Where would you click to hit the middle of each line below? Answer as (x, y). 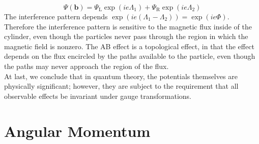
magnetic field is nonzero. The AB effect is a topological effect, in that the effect (129, 46)
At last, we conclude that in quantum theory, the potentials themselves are (121, 76)
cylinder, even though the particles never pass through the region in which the (126, 36)
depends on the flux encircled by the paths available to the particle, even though (130, 56)
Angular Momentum (77, 131)
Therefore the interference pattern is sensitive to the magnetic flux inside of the (128, 26)
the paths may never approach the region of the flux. (87, 66)
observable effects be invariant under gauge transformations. (98, 96)
